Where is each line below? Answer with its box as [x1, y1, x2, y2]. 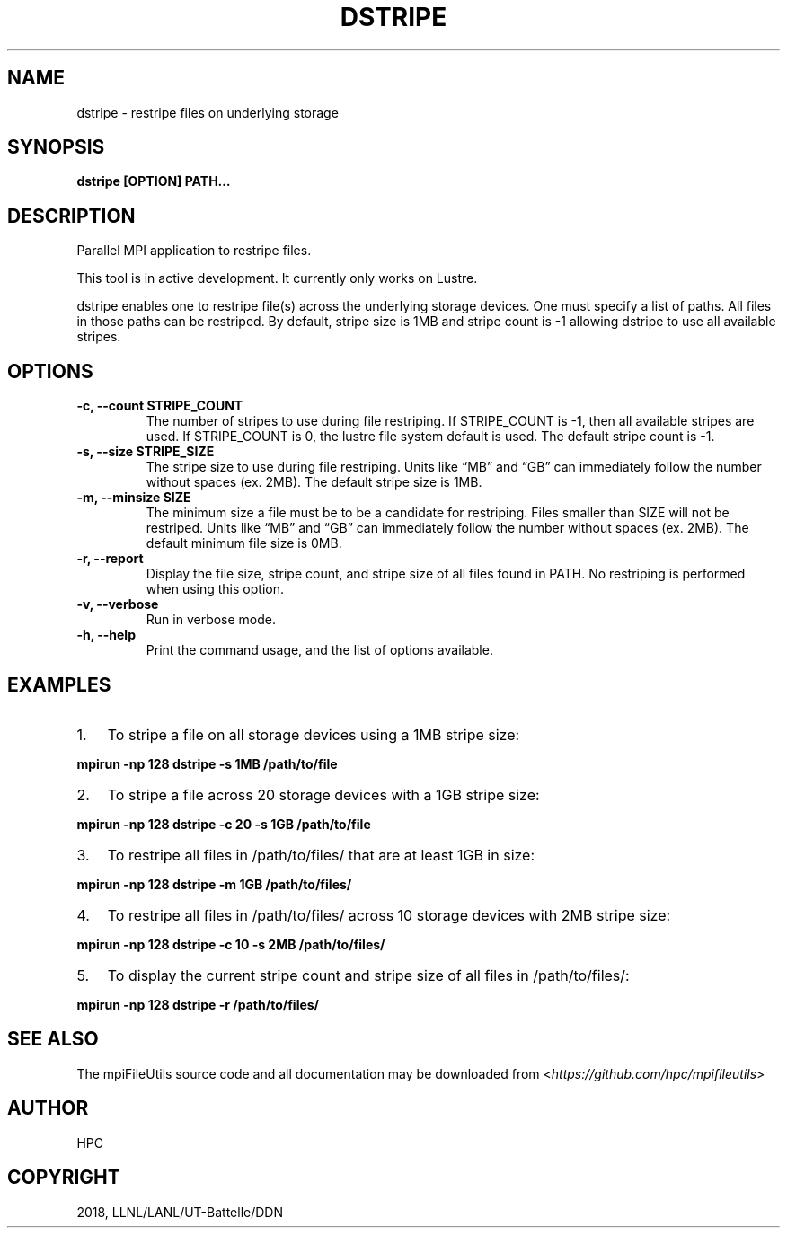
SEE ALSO [7, 1028, 99, 1051]
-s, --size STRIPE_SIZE [76, 444, 215, 460]
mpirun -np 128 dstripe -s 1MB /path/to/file [76, 755, 338, 772]
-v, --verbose [76, 596, 159, 613]
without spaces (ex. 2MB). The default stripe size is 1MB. [146, 474, 482, 490]
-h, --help [76, 627, 136, 643]
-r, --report [76, 551, 144, 567]
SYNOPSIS [7, 136, 105, 159]
